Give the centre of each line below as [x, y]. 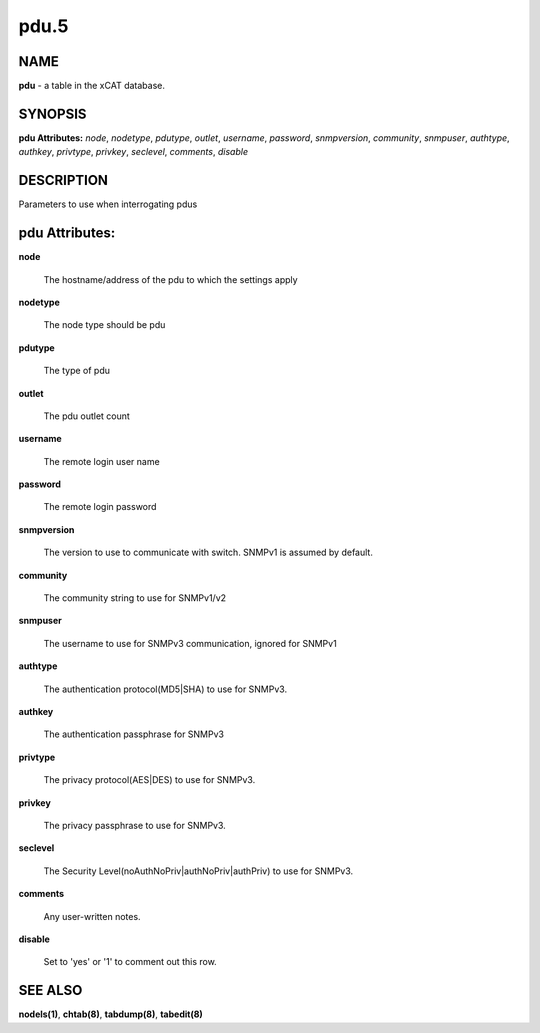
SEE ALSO [50, 990]
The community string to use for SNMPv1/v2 [135, 598]
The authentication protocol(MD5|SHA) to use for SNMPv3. [165, 689]
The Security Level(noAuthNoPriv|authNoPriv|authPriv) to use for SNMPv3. [198, 871]
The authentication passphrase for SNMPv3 [134, 734]
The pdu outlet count [86, 416]
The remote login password [100, 507]
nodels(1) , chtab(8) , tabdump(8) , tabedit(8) [111, 1014]
